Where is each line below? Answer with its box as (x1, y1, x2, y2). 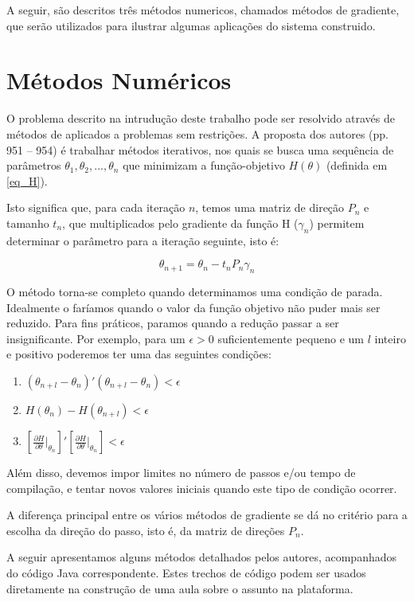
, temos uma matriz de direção (195, 199, 345, 216)
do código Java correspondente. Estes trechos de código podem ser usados (6, 565, 366, 580)
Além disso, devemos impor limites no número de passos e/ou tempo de (6, 464, 356, 481)
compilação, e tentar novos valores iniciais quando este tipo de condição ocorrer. (6, 479, 397, 496)
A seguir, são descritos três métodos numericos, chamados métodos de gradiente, (6, 2, 400, 18)
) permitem (309, 214, 365, 231)
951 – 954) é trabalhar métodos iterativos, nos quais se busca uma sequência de (6, 141, 394, 158)
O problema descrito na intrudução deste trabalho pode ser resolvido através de (6, 110, 395, 127)
